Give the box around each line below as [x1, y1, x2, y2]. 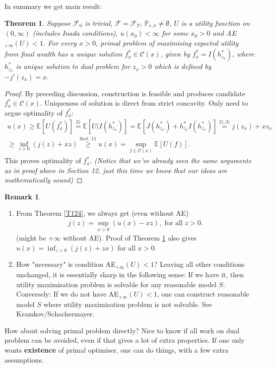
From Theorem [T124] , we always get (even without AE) [16, 208, 189, 218]
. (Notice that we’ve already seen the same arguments [90, 155, 251, 166]
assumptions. [4, 354, 44, 365]
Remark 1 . [4, 191, 41, 201]
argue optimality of [4, 107, 63, 118]
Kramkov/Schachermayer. [16, 308, 95, 319]
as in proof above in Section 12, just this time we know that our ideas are [4, 165, 227, 175]
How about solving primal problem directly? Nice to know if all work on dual [4, 325, 240, 335]
